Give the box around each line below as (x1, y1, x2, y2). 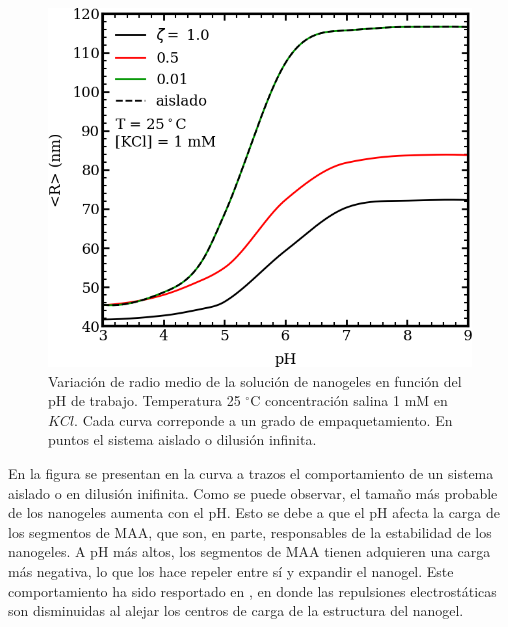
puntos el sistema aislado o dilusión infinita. (48, 429, 317, 450)
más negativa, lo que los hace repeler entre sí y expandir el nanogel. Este (8, 560, 454, 581)
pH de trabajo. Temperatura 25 (48, 390, 241, 411)
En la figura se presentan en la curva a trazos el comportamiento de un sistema (8, 462, 494, 483)
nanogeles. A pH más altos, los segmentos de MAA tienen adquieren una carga (8, 541, 491, 562)
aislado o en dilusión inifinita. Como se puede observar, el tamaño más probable (8, 482, 498, 503)
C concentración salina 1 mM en (250, 390, 448, 411)
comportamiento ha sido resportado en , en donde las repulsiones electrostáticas (8, 580, 497, 601)
